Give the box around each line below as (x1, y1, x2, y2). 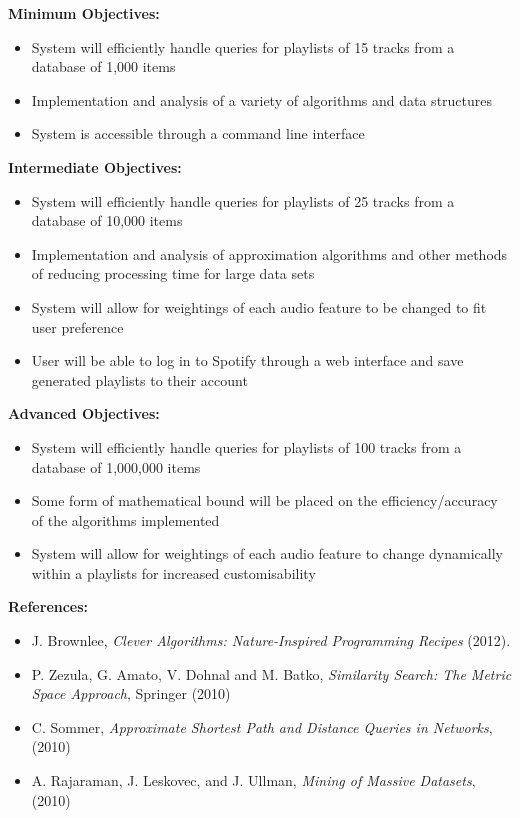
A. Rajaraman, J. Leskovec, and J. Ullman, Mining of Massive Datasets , (31, 770, 476, 791)
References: (8, 596, 89, 617)
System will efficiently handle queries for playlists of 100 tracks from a (31, 436, 462, 457)
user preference (31, 316, 124, 337)
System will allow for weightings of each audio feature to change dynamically (31, 543, 503, 564)
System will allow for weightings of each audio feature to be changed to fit (31, 296, 487, 317)
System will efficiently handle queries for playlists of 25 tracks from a (31, 190, 455, 211)
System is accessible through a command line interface (31, 123, 365, 144)
